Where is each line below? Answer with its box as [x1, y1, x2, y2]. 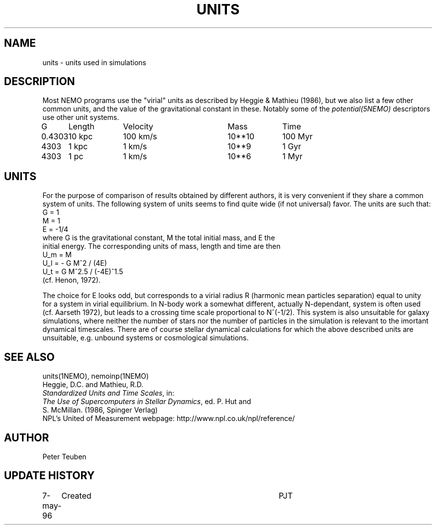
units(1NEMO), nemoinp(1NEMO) [42, 372, 149, 381]
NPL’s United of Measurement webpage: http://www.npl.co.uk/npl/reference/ [42, 414, 295, 423]
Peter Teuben [42, 452, 87, 461]
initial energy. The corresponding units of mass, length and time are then [42, 242, 281, 251]
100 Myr [282, 131, 313, 142]
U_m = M [42, 250, 72, 259]
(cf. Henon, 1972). [42, 276, 101, 285]
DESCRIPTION [4, 75, 75, 88]
